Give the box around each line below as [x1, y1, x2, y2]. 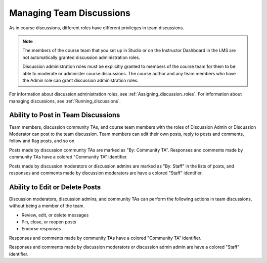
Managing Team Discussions [9, 7, 131, 18]
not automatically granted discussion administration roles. [22, 54, 140, 60]
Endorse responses [21, 226, 61, 232]
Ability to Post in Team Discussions [9, 111, 120, 119]
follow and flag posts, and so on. [9, 138, 76, 144]
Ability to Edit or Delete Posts [9, 183, 101, 191]
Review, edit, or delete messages [21, 212, 89, 218]
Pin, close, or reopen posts [21, 219, 77, 225]
